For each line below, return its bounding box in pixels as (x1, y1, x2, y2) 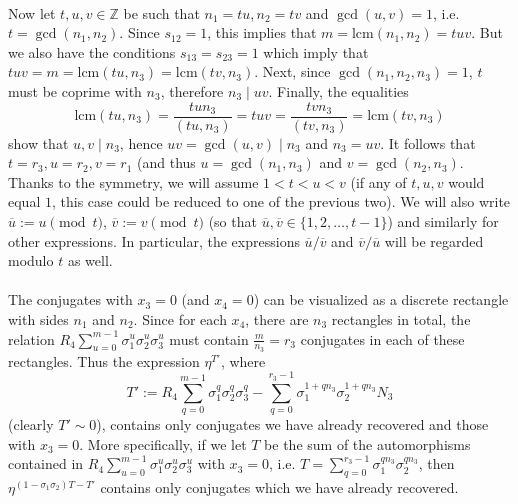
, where (220, 350, 266, 371)
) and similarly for (387, 211, 499, 231)
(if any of (350, 171, 407, 192)
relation (8, 328, 55, 349)
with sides (8, 308, 69, 329)
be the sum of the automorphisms (264, 433, 471, 454)
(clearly (8, 413, 54, 434)
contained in (8, 453, 84, 474)
